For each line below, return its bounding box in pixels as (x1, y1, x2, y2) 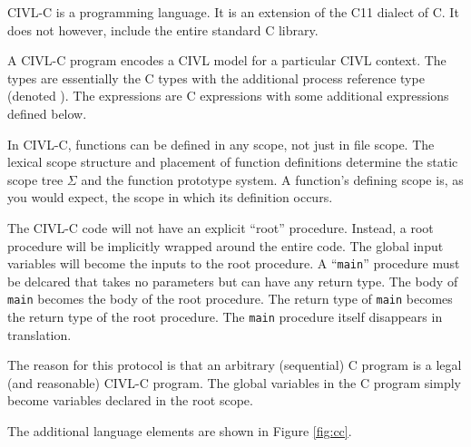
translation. (7, 325, 72, 344)
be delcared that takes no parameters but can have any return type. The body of (7, 271, 458, 290)
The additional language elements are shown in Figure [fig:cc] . (7, 422, 352, 441)
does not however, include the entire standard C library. (7, 20, 319, 39)
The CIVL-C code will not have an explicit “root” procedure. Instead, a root (7, 218, 434, 237)
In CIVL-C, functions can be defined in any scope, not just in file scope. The (7, 134, 435, 153)
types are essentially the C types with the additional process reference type (7, 68, 425, 87)
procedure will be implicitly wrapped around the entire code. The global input (7, 236, 444, 255)
